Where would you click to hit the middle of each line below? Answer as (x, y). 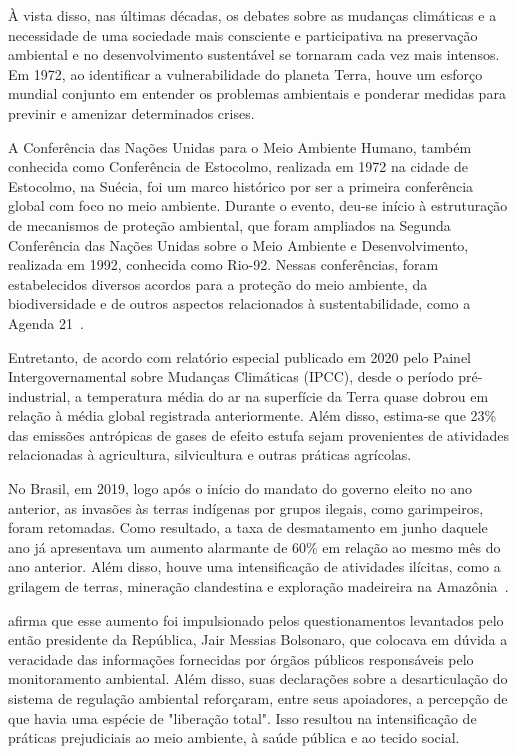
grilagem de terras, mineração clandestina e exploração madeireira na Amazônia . (258, 586)
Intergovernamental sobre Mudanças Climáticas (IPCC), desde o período (231, 376)
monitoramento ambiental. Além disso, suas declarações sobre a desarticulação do (258, 678)
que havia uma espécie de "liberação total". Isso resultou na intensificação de (242, 717)
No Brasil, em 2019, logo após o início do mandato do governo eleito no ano (240, 488)
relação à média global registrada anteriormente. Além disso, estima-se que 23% (252, 415)
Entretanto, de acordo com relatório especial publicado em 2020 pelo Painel (240, 356)
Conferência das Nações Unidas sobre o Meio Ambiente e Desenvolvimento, (238, 244)
